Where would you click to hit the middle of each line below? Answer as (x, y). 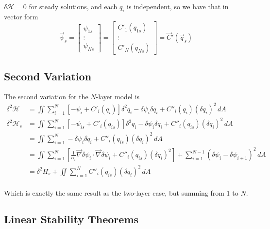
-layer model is (118, 96)
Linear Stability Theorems (71, 219)
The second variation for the (46, 96)
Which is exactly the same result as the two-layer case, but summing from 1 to (121, 192)
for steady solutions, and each (73, 6)
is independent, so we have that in (178, 6)
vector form (21, 16)
